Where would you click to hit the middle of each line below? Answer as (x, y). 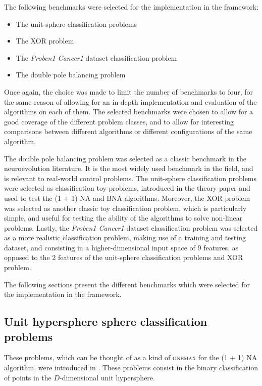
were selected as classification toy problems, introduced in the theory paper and (127, 188)
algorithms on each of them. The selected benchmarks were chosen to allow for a (129, 112)
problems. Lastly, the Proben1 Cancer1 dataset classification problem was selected (131, 227)
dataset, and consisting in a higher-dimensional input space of (100, 247)
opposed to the (27, 257)
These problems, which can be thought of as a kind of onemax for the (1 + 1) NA (131, 357)
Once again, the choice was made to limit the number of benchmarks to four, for (129, 91)
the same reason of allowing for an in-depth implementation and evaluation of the (130, 101)
